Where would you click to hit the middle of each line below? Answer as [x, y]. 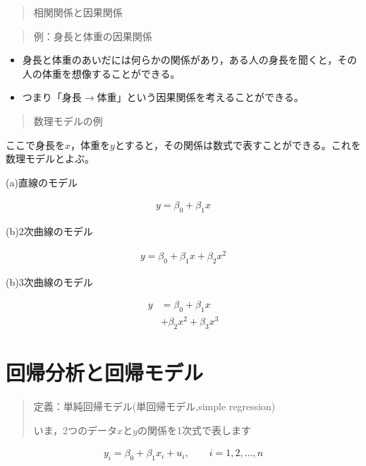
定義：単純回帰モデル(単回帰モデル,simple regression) [154, 406]
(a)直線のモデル [42, 182]
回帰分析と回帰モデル [105, 372]
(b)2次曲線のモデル [49, 231]
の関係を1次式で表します [194, 430]
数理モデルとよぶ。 [50, 159]
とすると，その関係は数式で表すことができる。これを [238, 144]
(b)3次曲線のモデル [49, 281]
